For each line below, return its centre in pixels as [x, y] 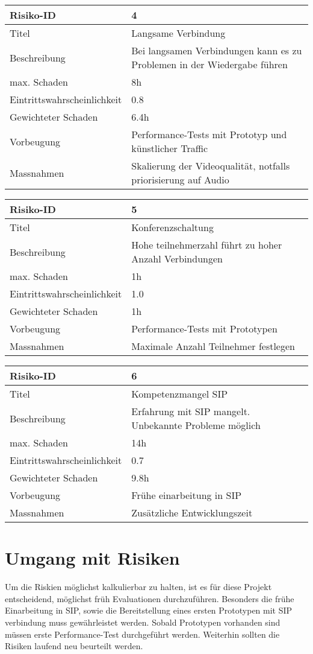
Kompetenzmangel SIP [180, 394]
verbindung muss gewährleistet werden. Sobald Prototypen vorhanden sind [143, 622]
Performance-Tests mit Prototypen [204, 329]
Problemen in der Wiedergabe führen [209, 64]
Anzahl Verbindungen [177, 259]
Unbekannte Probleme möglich [196, 425]
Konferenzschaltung [172, 227]
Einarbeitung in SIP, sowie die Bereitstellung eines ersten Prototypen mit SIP [149, 610]
